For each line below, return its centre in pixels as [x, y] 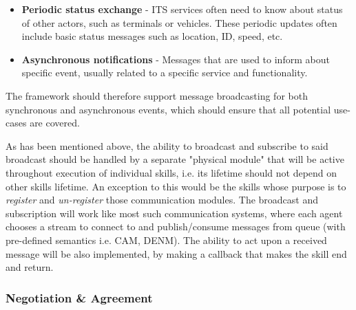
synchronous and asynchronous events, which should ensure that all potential [168, 109]
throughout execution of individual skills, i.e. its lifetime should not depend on [171, 172]
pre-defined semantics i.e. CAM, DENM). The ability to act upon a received [166, 240]
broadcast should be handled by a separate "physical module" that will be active [175, 159]
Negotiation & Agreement [79, 297]
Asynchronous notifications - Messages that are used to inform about [176, 59]
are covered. [55, 123]
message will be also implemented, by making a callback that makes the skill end [176, 253]
